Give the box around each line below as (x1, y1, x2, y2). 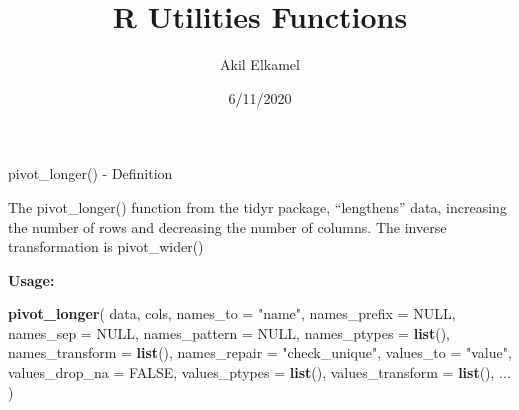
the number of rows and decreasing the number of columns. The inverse (8, 216, 447, 237)
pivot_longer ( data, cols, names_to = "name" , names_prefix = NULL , (8, 303, 456, 324)
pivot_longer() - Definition (8, 163, 173, 184)
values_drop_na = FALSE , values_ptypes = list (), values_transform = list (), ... (8, 362, 511, 383)
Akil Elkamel (220, 54, 300, 75)
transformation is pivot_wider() (8, 236, 204, 257)
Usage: (8, 269, 55, 290)
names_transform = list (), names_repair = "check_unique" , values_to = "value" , (8, 342, 512, 363)
